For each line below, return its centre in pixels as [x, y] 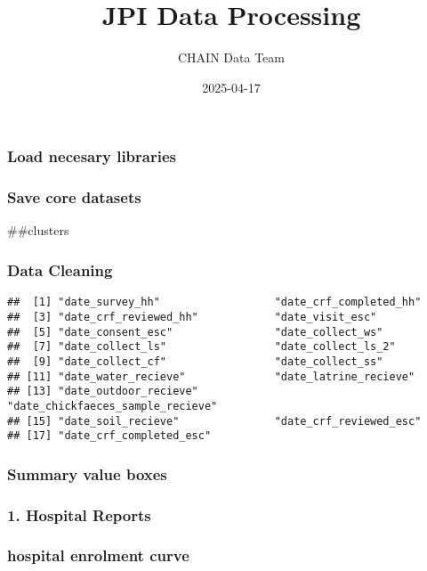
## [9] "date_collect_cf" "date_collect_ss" [195, 361]
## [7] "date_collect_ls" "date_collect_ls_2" [201, 347]
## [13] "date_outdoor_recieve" [103, 392]
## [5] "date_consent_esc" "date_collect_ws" [195, 332]
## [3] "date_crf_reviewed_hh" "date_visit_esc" [192, 317]
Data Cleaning [60, 269]
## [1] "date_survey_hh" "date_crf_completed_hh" [214, 302]
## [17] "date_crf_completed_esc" [109, 436]
